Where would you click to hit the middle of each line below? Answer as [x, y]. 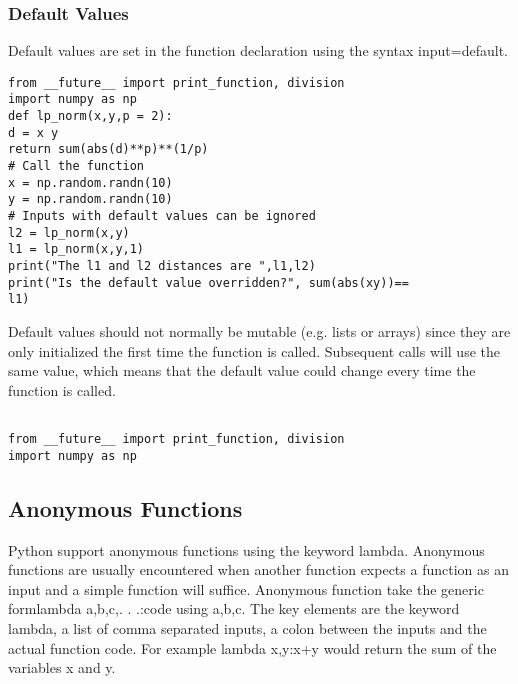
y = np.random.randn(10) [90, 199]
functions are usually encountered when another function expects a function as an [258, 569]
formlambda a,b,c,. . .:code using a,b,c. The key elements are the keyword [234, 608]
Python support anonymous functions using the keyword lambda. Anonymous [246, 549]
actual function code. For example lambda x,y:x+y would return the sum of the [252, 647]
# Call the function [76, 166]
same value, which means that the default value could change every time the [242, 370]
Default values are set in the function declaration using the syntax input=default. [258, 50]
